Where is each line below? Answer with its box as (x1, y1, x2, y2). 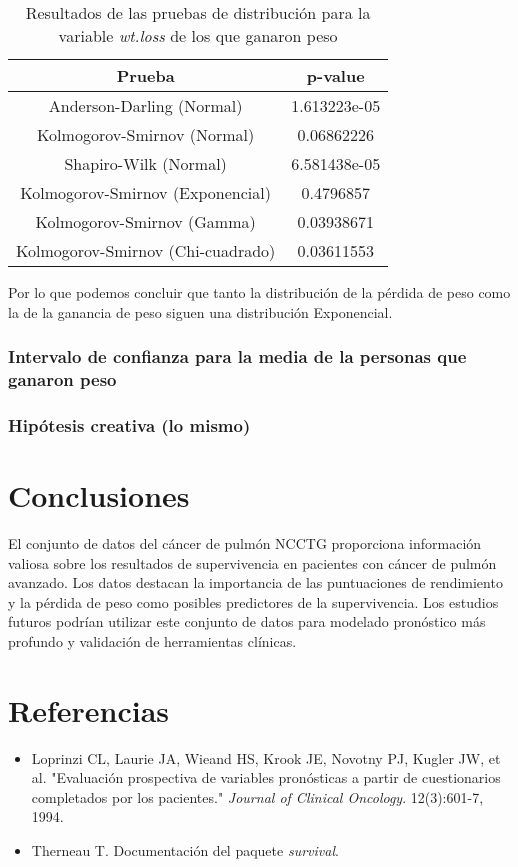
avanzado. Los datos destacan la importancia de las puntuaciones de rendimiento (8, 572, 503, 593)
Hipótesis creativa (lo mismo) (8, 412, 251, 437)
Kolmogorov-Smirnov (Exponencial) (20, 181, 271, 204)
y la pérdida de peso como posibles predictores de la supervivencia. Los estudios (8, 591, 499, 612)
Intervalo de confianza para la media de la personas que (8, 344, 467, 369)
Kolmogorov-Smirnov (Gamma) (35, 210, 256, 233)
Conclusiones (8, 474, 190, 515)
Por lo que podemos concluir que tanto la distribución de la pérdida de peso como (8, 282, 511, 302)
